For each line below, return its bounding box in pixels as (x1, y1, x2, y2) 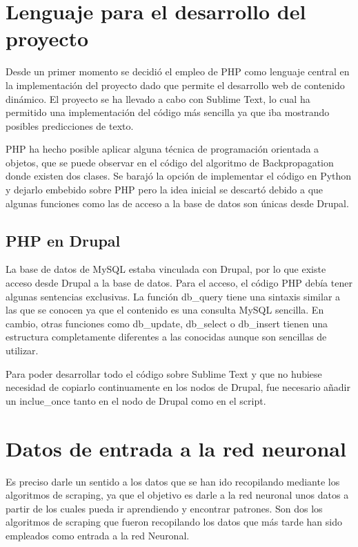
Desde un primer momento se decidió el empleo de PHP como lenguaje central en (6, 64, 350, 79)
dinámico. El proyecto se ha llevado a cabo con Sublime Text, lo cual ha (6, 91, 310, 106)
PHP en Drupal (6, 229, 121, 251)
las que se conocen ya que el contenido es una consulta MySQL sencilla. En (6, 303, 324, 317)
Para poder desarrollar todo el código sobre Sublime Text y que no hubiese (6, 366, 322, 381)
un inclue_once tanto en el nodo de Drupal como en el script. (6, 393, 266, 407)
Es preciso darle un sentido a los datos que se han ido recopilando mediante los (6, 474, 340, 488)
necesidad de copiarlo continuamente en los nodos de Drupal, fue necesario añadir (6, 380, 350, 394)
